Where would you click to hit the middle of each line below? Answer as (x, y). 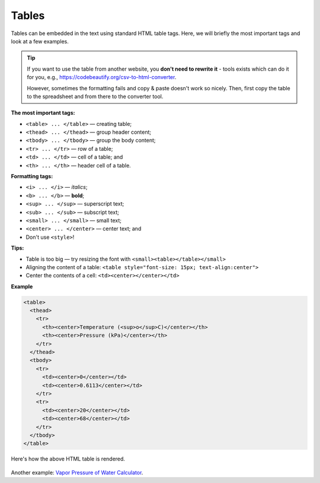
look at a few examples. (40, 41)
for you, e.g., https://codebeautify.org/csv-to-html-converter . (102, 77)
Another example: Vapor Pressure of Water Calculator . (77, 472)
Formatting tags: (32, 176)
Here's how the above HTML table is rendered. (68, 459)
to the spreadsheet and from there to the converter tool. (95, 96)
